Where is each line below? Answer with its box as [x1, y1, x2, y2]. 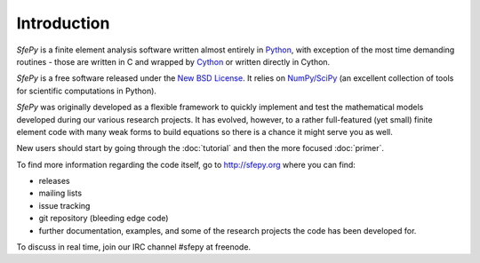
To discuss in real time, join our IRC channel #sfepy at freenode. [16, 242, 252, 252]
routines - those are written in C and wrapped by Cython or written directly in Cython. [16, 56, 331, 67]
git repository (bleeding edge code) [38, 213, 169, 224]
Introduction [16, 13, 110, 33]
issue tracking [38, 200, 91, 211]
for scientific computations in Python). [16, 85, 157, 96]
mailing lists [38, 187, 83, 199]
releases [38, 176, 70, 187]
